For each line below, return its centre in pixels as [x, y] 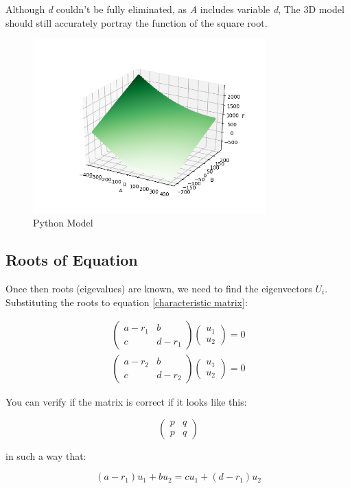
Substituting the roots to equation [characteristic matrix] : [127, 302]
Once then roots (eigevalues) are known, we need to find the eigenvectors [159, 288]
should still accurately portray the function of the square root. [137, 22]
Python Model [63, 223]
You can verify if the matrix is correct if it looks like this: [126, 402]
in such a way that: [46, 455]
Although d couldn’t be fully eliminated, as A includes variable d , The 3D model [175, 9]
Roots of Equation [72, 260]
